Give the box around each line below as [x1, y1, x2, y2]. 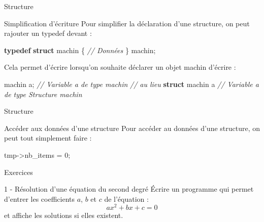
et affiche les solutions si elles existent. [4, 210, 123, 220]
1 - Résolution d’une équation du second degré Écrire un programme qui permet [4, 184, 254, 194]
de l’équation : [104, 193, 149, 204]
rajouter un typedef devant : [4, 28, 92, 38]
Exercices [4, 166, 33, 177]
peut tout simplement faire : [4, 132, 92, 143]
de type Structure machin [4, 88, 82, 99]
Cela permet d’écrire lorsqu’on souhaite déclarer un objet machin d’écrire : [4, 62, 236, 72]
